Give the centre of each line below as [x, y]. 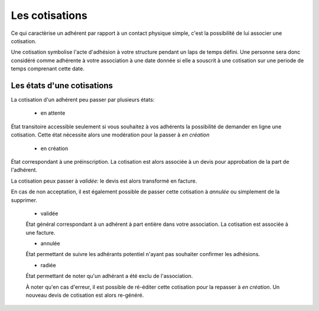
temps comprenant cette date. [48, 69]
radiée [48, 265]
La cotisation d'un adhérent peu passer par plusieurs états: [83, 100]
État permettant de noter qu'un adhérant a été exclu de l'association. [109, 276]
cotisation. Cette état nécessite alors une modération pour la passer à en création [110, 135]
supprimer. [24, 200]
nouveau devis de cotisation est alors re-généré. [85, 295]
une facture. [40, 232]
